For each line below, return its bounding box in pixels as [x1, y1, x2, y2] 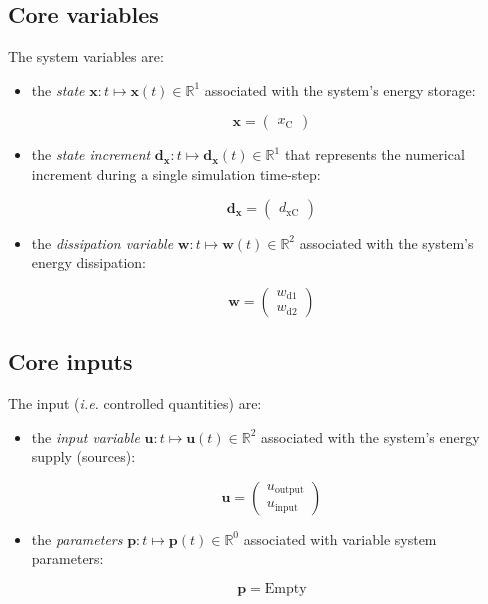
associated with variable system [243, 528, 437, 549]
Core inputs [8, 346, 133, 377]
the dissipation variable [31, 232, 174, 253]
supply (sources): [31, 446, 136, 467]
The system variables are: [8, 46, 164, 67]
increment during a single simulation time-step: [31, 163, 321, 184]
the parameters [31, 528, 123, 549]
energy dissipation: [31, 252, 146, 273]
